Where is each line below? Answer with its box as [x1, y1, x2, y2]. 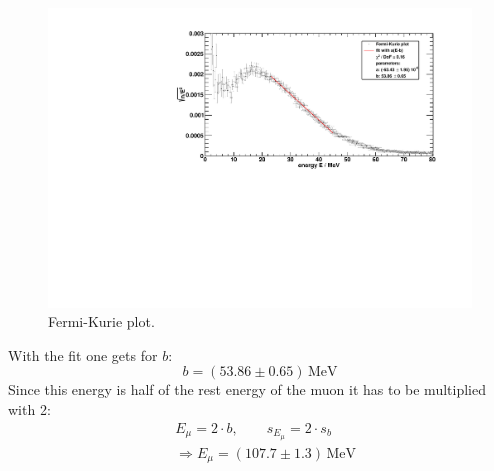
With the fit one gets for [8, 344, 158, 365]
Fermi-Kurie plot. [48, 311, 155, 332]
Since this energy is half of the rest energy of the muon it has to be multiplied [8, 379, 486, 400]
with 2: [8, 399, 51, 420]
